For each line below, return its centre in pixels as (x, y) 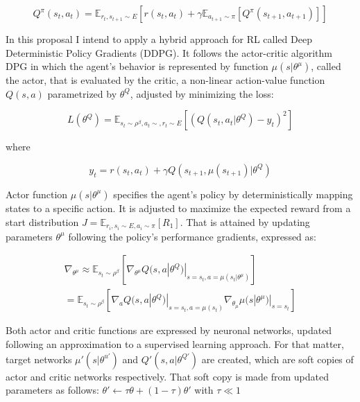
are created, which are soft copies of (277, 359)
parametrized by (82, 93)
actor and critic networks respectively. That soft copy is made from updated (167, 376)
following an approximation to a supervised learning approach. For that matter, (175, 343)
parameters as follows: (52, 390)
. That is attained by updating (245, 221)
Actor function (37, 194)
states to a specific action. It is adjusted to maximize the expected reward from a (178, 208)
